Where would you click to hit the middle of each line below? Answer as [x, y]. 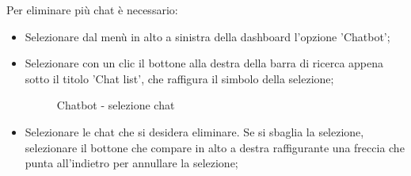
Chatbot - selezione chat [116, 105]
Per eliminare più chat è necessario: [92, 10]
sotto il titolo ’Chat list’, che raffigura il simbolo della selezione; [179, 78]
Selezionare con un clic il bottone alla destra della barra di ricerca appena [204, 63]
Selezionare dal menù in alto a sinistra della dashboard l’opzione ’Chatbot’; [207, 36]
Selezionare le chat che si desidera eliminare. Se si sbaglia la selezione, [194, 131]
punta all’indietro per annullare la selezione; [131, 163]
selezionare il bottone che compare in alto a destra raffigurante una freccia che [215, 147]
